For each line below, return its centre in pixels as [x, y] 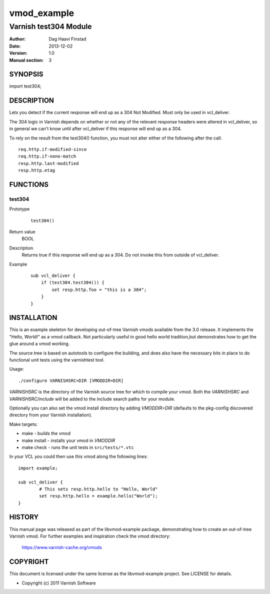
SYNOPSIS [26, 74]
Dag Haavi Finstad [68, 39]
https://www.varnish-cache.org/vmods [62, 547]
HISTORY [24, 517]
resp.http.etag [37, 170]
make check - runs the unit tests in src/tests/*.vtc [78, 447]
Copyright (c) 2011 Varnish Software [59, 583]
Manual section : [26, 60]
